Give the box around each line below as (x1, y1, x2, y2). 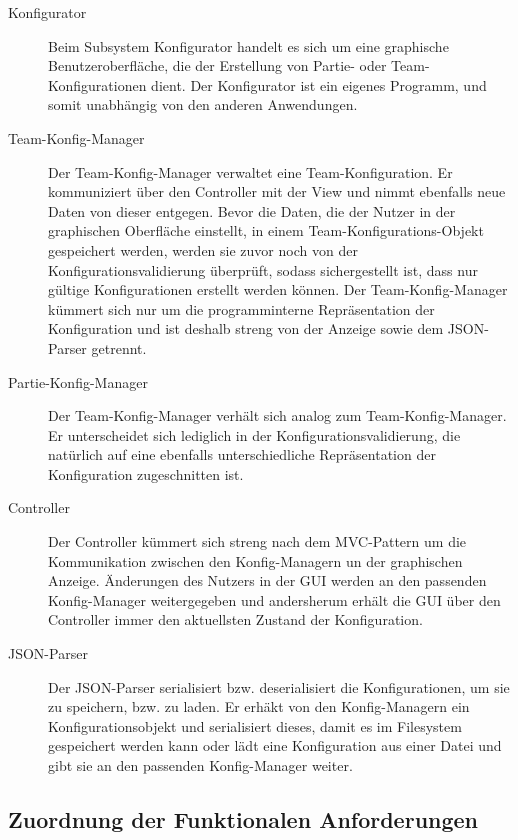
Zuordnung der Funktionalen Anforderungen (8, 803, 479, 834)
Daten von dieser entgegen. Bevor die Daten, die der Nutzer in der (48, 200, 456, 221)
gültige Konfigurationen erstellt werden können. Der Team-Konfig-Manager (48, 279, 508, 300)
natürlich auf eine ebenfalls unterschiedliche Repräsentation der (48, 444, 436, 465)
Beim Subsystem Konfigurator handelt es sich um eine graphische (48, 35, 449, 56)
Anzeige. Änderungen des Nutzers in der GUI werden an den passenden (48, 570, 487, 591)
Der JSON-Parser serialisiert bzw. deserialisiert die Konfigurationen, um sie (48, 676, 510, 697)
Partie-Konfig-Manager (8, 371, 148, 392)
